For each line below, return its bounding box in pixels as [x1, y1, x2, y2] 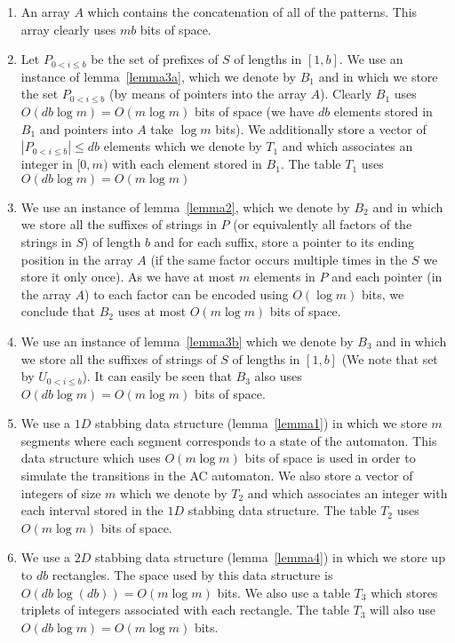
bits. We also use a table [217, 583, 350, 601]
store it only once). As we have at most [20, 267, 235, 286]
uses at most [117, 302, 187, 321]
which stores [371, 583, 438, 601]
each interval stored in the [20, 501, 164, 520]
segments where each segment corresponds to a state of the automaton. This [20, 431, 437, 449]
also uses [254, 367, 302, 385]
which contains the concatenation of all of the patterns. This [87, 3, 418, 20]
